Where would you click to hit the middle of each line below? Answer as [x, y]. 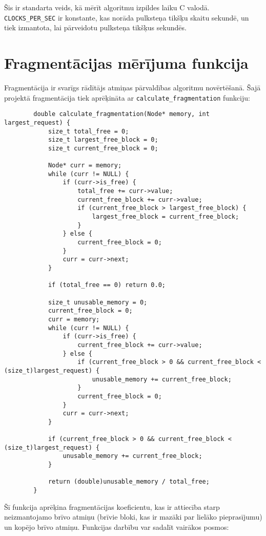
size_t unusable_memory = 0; [98, 302]
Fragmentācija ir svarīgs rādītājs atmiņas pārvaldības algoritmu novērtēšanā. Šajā [132, 87]
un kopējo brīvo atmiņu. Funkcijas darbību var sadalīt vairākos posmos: [117, 527]
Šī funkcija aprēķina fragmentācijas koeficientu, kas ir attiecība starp [112, 506]
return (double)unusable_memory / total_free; [129, 482]
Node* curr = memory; [85, 166]
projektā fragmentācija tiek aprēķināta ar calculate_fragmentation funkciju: [127, 97]
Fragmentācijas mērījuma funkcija [126, 63]
